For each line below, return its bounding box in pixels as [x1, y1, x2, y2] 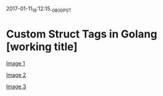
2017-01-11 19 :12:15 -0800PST [6, 5, 72, 14]
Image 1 [6, 60, 26, 67]
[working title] [6, 40, 78, 53]
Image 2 [6, 71, 27, 78]
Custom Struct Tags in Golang [6, 27, 158, 41]
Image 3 [6, 83, 27, 90]
